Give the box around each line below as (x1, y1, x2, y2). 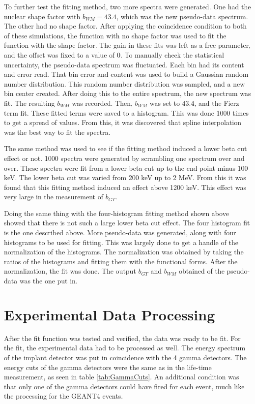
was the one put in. (19, 276, 78, 286)
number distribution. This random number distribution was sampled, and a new (4, 78, 245, 89)
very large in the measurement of (4, 191, 104, 202)
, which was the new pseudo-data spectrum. (116, 11, 248, 21)
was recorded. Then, (72, 97, 133, 108)
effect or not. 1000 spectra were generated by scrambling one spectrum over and (4, 153, 245, 163)
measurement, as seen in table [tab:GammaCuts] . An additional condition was (4, 372, 239, 382)
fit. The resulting (4, 97, 55, 108)
